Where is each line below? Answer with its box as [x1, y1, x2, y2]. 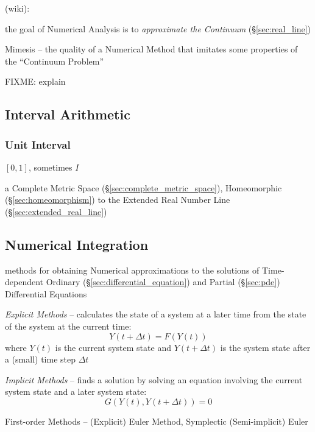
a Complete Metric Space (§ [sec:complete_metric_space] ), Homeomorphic [5, 181, 282, 194]
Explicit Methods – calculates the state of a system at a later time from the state [5, 308, 306, 320]
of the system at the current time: [5, 319, 132, 332]
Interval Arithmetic [5, 105, 130, 124]
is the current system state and [55, 341, 171, 353]
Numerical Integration [5, 235, 149, 253]
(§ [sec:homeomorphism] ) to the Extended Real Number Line [5, 193, 230, 206]
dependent [5, 275, 44, 288]
